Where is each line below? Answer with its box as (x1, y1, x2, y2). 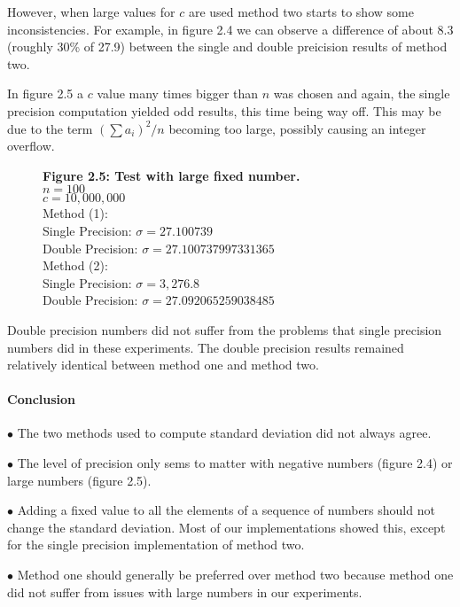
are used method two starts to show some (188, 3, 414, 20)
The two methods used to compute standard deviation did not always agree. (17, 424, 432, 442)
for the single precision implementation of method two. (7, 535, 305, 554)
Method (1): (43, 204, 108, 222)
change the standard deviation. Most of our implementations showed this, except (7, 518, 446, 536)
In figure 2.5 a (7, 84, 83, 103)
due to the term (7, 119, 93, 137)
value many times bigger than (97, 84, 259, 103)
